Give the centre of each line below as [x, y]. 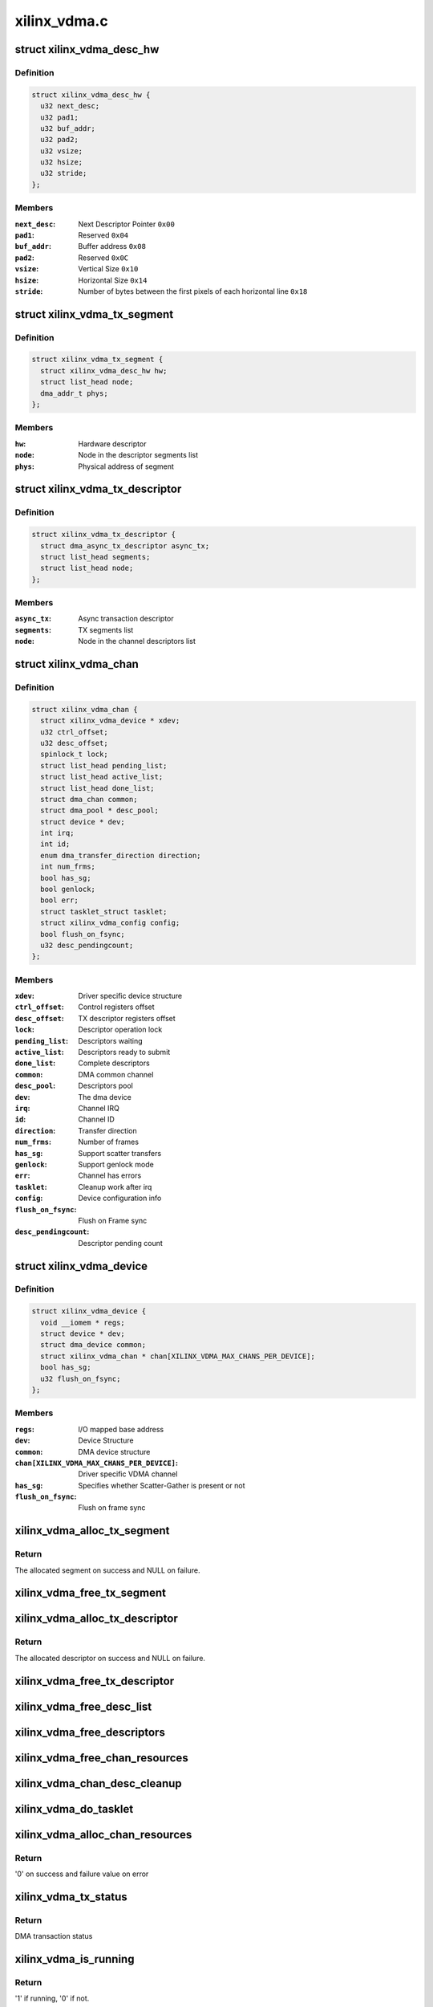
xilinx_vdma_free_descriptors [90, 1732]
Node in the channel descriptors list [137, 641]
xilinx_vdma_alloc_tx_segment [92, 1531]
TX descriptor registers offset [127, 1018]
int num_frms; [68, 867]
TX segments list [106, 629]
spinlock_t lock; [74, 754]
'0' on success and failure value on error [82, 1874]
